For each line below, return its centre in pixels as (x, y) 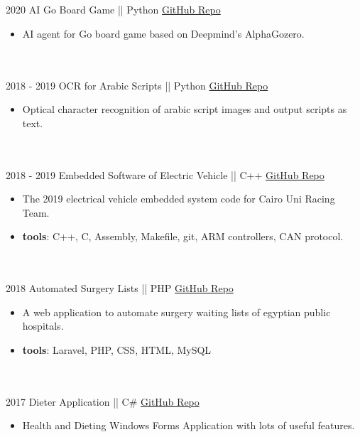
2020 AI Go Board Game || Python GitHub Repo (113, 10)
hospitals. (43, 326)
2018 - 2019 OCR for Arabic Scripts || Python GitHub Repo (137, 85)
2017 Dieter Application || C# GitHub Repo (103, 401)
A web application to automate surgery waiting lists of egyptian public (176, 312)
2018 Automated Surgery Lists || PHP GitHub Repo (120, 288)
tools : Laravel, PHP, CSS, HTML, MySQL (117, 349)
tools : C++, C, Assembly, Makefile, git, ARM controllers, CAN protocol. (183, 236)
